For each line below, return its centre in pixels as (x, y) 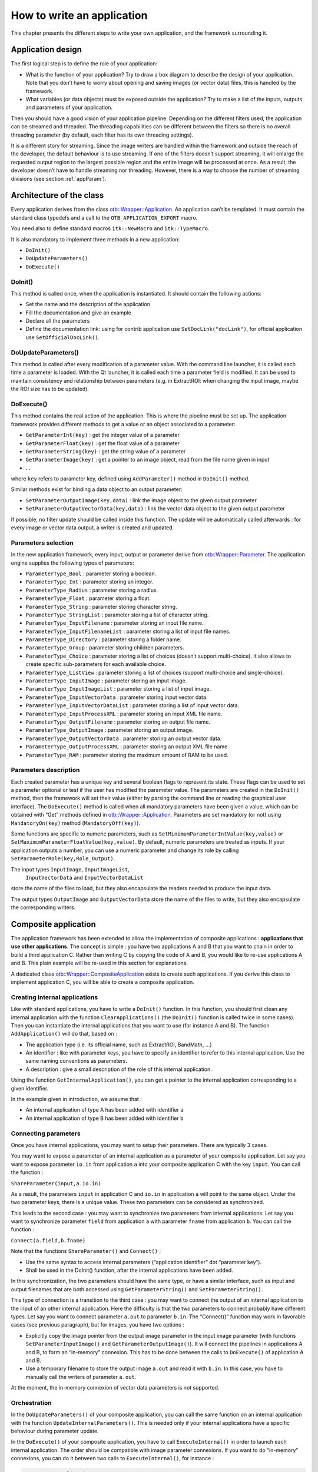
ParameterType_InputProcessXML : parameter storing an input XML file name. (124, 714)
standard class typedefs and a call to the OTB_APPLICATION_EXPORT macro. (104, 217)
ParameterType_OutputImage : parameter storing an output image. (110, 730)
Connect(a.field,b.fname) (48, 1240)
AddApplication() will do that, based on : (64, 1034)
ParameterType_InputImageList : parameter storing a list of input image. (118, 689)
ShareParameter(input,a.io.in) (56, 1183)
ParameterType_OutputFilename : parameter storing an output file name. (118, 722)
